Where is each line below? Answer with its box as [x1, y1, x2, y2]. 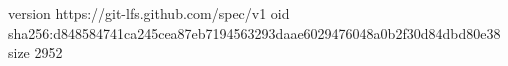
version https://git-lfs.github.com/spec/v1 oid [8, 3, 290, 23]
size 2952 [8, 42, 63, 63]
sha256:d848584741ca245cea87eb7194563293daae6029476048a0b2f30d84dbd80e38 [8, 22, 501, 43]
